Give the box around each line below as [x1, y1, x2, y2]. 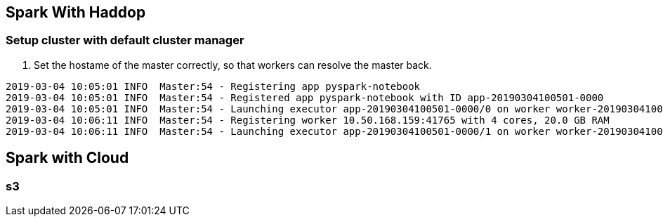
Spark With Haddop [6, 4, 146, 21]
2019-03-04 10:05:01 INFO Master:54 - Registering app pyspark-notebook [6, 80, 421, 92]
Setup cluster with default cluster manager [6, 33, 244, 48]
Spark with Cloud [6, 149, 129, 167]
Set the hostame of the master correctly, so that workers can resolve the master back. [34, 58, 432, 71]
